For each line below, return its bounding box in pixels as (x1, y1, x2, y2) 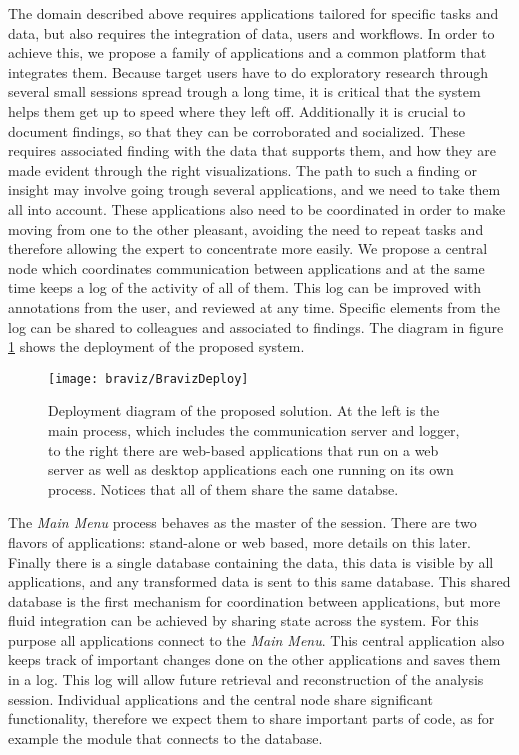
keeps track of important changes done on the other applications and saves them (8, 649, 501, 670)
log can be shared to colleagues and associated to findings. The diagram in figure (8, 316, 504, 337)
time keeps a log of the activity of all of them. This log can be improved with (8, 277, 482, 298)
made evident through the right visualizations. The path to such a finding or (8, 159, 477, 180)
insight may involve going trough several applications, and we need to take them (8, 179, 501, 200)
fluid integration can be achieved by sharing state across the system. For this (8, 610, 479, 631)
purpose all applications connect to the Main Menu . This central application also (8, 629, 505, 650)
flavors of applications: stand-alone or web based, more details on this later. (8, 531, 472, 552)
